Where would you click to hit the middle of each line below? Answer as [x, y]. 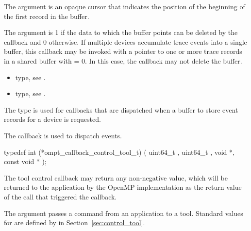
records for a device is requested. [52, 119]
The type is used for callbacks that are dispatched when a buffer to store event [121, 109]
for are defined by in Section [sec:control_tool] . [75, 223]
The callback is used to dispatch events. [63, 135]
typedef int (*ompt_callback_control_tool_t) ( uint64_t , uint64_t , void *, [119, 152]
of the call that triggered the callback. [60, 196]
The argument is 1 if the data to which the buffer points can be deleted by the [121, 32]
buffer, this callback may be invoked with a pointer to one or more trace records [123, 51]
